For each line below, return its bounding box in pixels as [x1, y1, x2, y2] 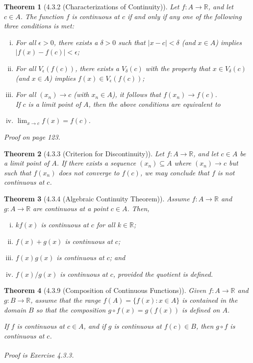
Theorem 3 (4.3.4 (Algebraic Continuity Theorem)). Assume [4, 193, 190, 203]
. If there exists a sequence [56, 158, 136, 168]
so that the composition [36, 304, 106, 315]
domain [4, 304, 26, 315]
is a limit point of [28, 98, 81, 109]
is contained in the [182, 295, 238, 305]
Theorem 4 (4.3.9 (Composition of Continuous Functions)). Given [4, 285, 206, 295]
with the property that [145, 63, 210, 73]
